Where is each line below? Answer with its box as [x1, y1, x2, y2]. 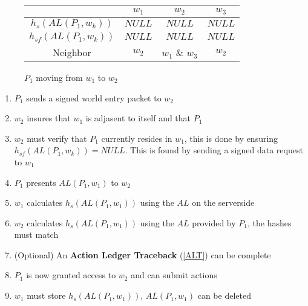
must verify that [27, 132, 87, 144]
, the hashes [247, 216, 292, 229]
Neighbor [53, 45, 91, 59]
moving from [36, 71, 83, 83]
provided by [192, 216, 236, 229]
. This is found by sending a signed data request [125, 144, 303, 156]
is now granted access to [26, 269, 116, 281]
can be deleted [197, 289, 251, 302]
